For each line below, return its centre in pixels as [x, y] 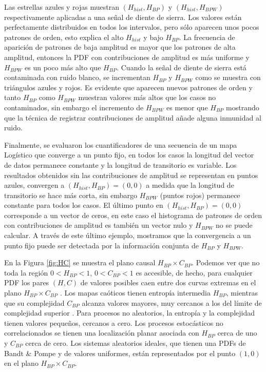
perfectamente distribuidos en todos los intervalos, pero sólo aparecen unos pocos [132, 27]
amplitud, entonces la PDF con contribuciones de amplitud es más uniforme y [127, 57]
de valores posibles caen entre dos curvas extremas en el [168, 282]
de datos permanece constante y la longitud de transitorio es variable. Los [120, 164]
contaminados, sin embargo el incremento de [74, 107]
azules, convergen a [34, 185]
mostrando [243, 107]
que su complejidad [34, 302]
